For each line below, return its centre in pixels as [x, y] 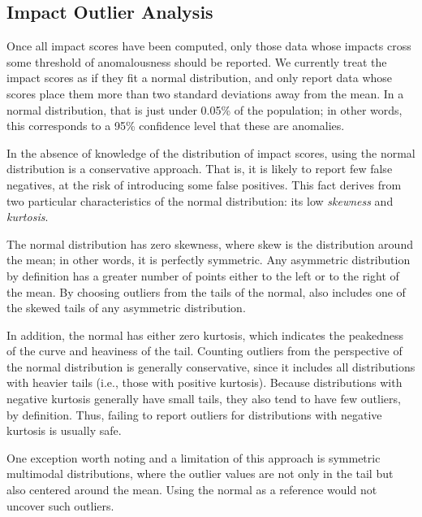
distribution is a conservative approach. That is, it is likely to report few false [200, 169]
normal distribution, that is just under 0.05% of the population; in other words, [205, 109]
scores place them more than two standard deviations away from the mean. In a [205, 93]
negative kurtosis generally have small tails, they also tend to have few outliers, [204, 399]
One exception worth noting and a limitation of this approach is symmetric [194, 457]
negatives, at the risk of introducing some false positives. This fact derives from [204, 184]
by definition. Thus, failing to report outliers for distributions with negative [194, 414]
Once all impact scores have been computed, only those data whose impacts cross [209, 46]
